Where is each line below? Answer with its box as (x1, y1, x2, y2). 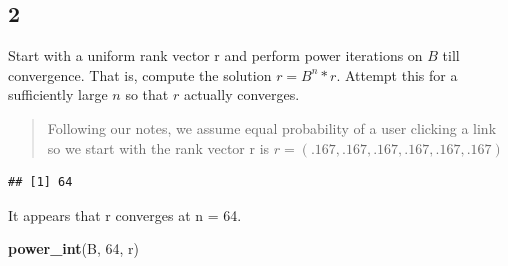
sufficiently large (8, 84, 108, 105)
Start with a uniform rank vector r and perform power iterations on (8, 45, 423, 66)
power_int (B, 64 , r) (8, 238, 140, 259)
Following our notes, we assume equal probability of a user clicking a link (47, 117, 497, 138)
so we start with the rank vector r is (47, 137, 270, 158)
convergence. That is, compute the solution (8, 64, 272, 85)
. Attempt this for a (336, 64, 458, 85)
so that (125, 84, 169, 105)
